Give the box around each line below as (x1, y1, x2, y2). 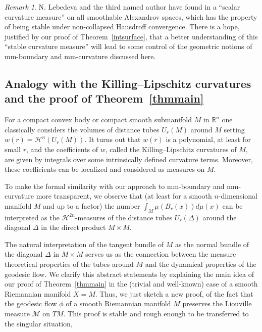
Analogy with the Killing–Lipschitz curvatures (5, 75, 251, 91)
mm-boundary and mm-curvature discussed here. (5, 51, 156, 61)
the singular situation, (5, 318, 73, 328)
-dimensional (218, 191, 257, 201)
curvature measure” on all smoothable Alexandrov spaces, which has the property (5, 11, 257, 22)
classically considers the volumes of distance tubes (5, 124, 160, 134)
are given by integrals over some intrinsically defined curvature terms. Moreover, (5, 154, 253, 164)
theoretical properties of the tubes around (5, 259, 134, 269)
